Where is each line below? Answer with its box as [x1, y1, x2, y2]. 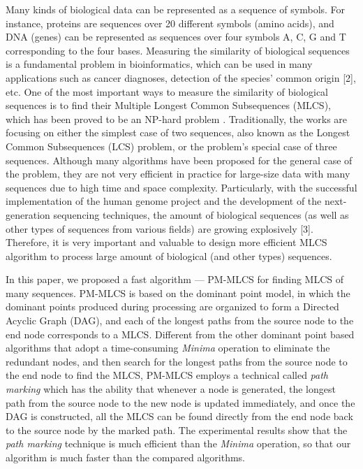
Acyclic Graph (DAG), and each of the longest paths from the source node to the [6, 313, 354, 328]
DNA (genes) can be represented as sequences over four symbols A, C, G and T [6, 29, 346, 44]
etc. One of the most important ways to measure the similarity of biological [6, 84, 328, 99]
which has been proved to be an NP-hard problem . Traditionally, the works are [6, 111, 348, 126]
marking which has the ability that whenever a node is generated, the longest [6, 382, 336, 396]
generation [6, 207, 50, 222]
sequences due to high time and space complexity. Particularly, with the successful [6, 180, 357, 194]
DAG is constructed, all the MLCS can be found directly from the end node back [6, 409, 353, 424]
